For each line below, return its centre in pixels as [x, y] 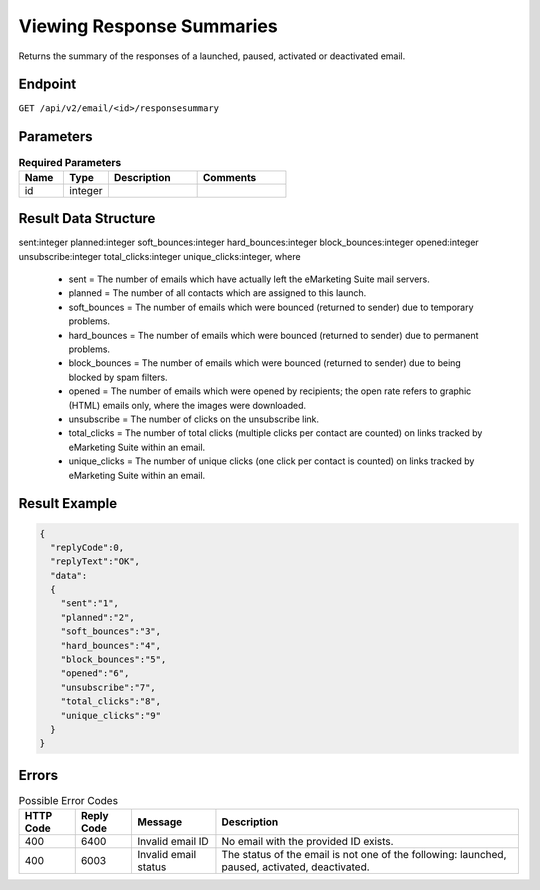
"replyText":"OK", [95, 561]
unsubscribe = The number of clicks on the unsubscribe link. [194, 419]
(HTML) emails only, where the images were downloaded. [187, 405]
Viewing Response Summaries [148, 26]
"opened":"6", [95, 673]
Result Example [68, 503]
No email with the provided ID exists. [307, 842]
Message [160, 822]
